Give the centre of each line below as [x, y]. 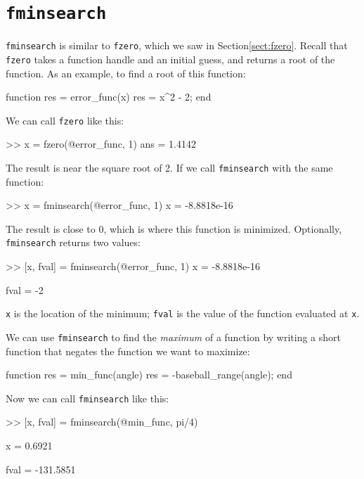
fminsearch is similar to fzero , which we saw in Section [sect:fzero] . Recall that [177, 45]
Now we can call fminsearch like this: [87, 398]
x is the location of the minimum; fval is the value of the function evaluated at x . [183, 313]
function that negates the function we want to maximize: [128, 351]
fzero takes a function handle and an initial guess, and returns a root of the [170, 59]
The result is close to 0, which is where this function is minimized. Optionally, [174, 228]
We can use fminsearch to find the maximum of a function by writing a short [174, 337]
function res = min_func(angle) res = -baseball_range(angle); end [149, 375]
